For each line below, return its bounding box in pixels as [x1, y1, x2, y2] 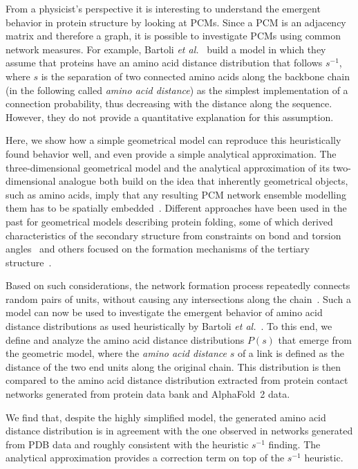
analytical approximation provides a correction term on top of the [6, 450, 285, 465]
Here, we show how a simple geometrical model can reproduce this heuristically [6, 133, 341, 147]
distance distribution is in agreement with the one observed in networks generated [6, 423, 353, 438]
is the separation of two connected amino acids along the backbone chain [41, 68, 350, 83]
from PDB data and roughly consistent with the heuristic [6, 436, 249, 451]
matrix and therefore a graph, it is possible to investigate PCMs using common [6, 28, 341, 43]
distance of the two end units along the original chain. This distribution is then [6, 359, 341, 374]
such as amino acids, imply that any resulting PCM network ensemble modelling [6, 187, 346, 201]
